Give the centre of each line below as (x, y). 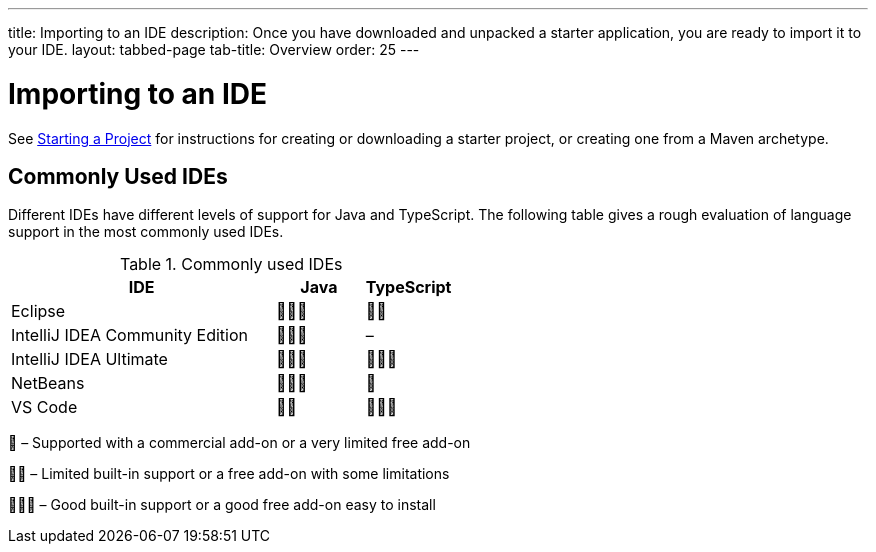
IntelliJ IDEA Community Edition (129, 335)
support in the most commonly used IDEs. (146, 232)
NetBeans (48, 383)
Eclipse (38, 311)
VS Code (44, 407)
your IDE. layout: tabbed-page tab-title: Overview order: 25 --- (214, 49)
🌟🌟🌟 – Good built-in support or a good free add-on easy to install (222, 505)
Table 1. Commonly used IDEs (231, 264)
